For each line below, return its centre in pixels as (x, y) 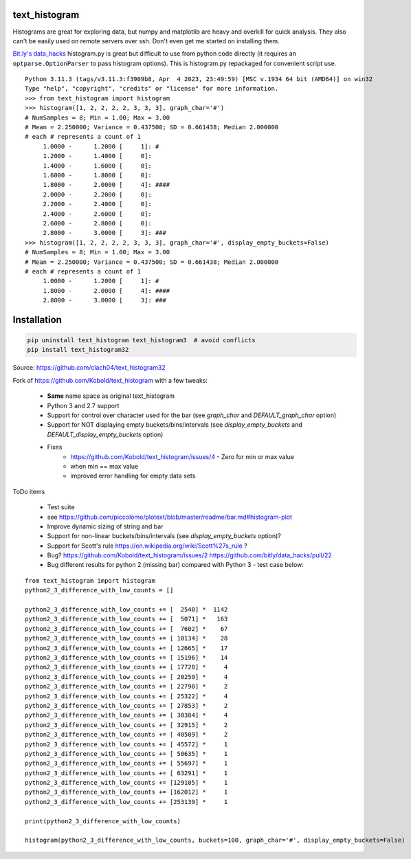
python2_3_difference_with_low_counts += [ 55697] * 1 (126, 763)
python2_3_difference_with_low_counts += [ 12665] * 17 (126, 648)
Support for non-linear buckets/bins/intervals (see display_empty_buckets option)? (164, 536)
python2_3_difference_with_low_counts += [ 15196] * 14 (126, 657)
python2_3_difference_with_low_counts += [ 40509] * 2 (126, 735)
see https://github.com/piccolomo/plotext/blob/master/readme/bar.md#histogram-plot (169, 517)
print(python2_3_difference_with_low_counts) (103, 821)
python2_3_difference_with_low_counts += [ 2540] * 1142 (126, 610)
